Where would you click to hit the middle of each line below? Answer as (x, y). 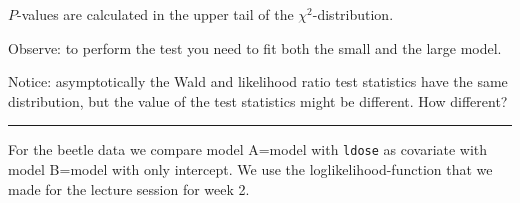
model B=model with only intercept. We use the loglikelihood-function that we (250, 169)
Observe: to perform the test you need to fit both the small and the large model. (255, 47)
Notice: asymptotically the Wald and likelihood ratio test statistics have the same (258, 81)
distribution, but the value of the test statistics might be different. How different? (258, 100)
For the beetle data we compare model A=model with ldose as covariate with (248, 149)
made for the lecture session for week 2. (129, 188)
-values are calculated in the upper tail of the (155, 14)
